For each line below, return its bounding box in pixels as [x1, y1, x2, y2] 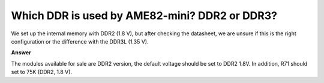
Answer [11, 49, 31, 56]
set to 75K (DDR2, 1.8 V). [11, 69, 72, 76]
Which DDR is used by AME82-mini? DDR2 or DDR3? [11, 9, 277, 22]
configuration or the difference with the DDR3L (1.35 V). [11, 38, 149, 45]
